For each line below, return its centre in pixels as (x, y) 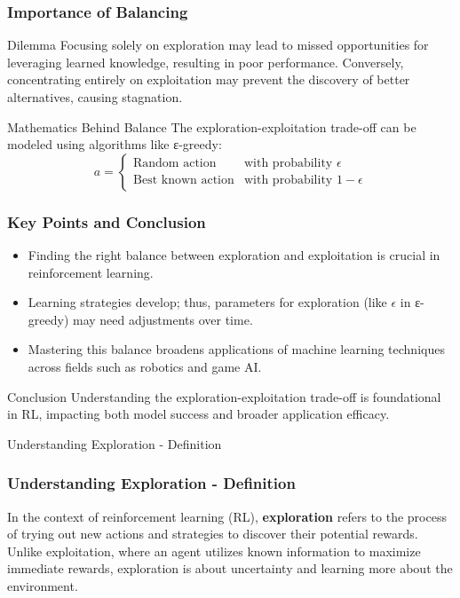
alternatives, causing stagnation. (95, 97)
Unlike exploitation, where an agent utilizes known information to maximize (214, 551)
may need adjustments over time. (163, 319)
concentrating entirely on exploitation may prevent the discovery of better (209, 79)
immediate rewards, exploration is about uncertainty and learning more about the (230, 568)
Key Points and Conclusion (107, 221)
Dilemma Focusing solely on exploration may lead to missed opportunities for (218, 45)
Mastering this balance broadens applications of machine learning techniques (236, 349)
